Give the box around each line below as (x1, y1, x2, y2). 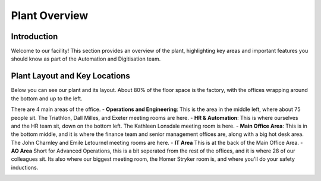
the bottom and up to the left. (11, 95, 83, 102)
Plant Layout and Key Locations (11, 71, 130, 81)
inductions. (11, 164, 39, 171)
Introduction (11, 31, 58, 42)
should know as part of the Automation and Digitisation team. (11, 55, 161, 62)
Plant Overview (11, 9, 89, 22)
